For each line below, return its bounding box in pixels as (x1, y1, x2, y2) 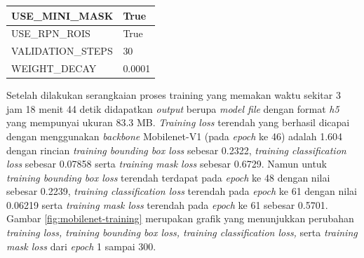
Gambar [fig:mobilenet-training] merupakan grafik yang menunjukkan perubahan (6, 211, 354, 226)
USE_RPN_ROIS (11, 26, 90, 41)
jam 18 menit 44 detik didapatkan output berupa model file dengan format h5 (6, 101, 339, 116)
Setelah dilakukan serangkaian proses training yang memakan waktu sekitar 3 (6, 88, 341, 102)
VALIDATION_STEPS (11, 43, 113, 58)
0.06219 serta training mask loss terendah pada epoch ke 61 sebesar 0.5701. (6, 197, 328, 212)
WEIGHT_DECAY (11, 61, 97, 76)
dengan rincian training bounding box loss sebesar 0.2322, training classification (6, 142, 346, 157)
